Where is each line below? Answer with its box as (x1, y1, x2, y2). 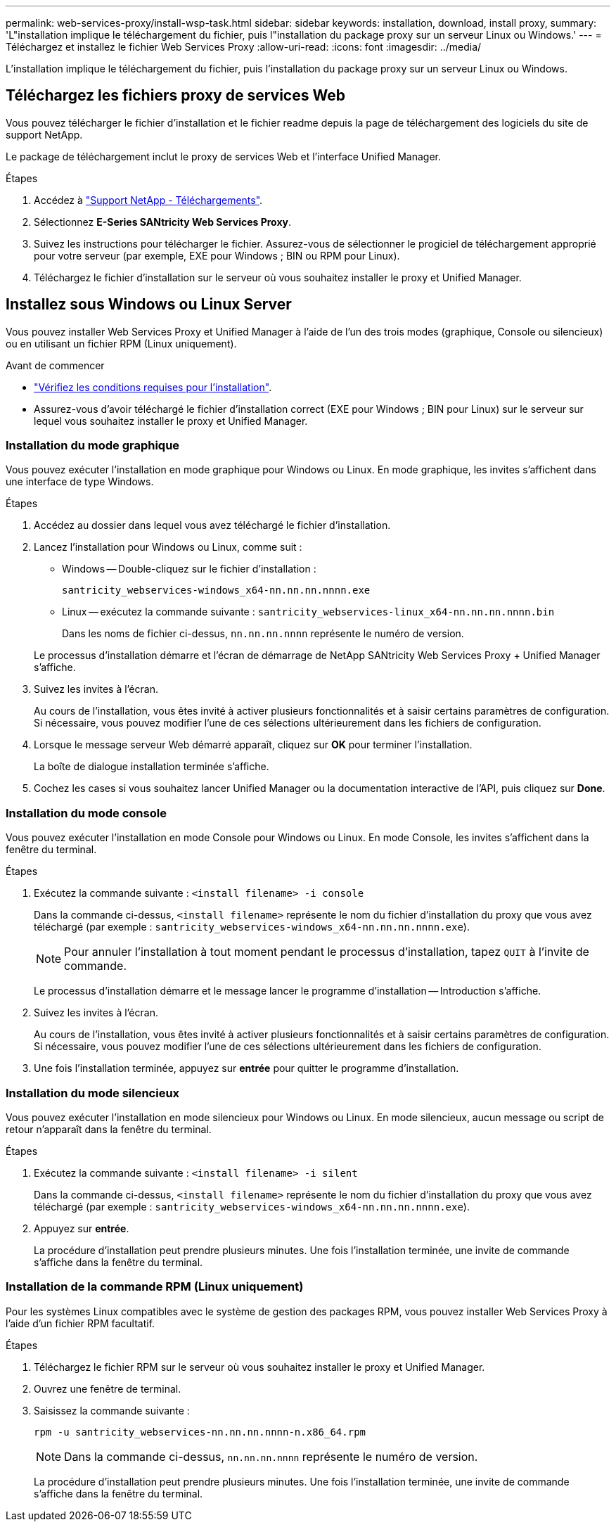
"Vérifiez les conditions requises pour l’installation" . (34, 381, 272, 393)
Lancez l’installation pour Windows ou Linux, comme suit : (34, 541, 302, 554)
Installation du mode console (6, 805, 167, 820)
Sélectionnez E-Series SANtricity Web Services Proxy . (34, 215, 292, 228)
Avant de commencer (6, 359, 105, 371)
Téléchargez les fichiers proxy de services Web (6, 87, 345, 105)
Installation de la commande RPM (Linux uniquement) (6, 1279, 304, 1294)
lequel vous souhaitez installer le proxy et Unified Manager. (34, 414, 308, 427)
